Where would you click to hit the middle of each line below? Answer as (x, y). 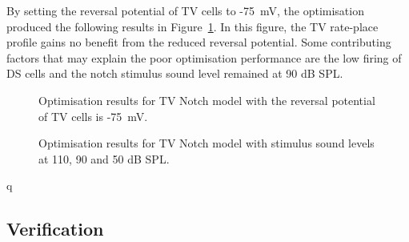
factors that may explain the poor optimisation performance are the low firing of (204, 57)
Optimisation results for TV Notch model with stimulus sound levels (207, 143)
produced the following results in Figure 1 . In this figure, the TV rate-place (192, 26)
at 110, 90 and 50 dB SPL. (104, 158)
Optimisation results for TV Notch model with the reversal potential (207, 100)
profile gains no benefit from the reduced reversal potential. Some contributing (199, 42)
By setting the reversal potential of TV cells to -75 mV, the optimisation (185, 10)
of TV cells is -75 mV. (93, 116)
